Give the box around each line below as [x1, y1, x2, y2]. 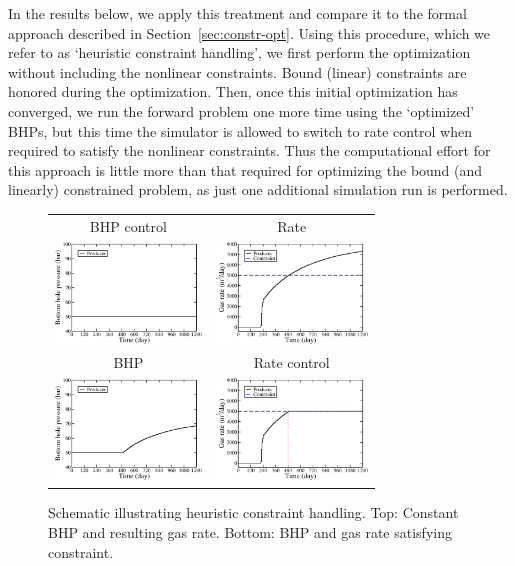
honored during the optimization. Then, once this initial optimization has [8, 81, 458, 102]
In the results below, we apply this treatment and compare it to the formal [8, 3, 467, 23]
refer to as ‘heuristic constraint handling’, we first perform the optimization [8, 42, 471, 63]
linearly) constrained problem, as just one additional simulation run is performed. [8, 179, 508, 200]
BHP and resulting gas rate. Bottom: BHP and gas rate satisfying [48, 522, 452, 542]
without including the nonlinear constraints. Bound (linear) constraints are [8, 61, 467, 82]
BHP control [89, 215, 167, 236]
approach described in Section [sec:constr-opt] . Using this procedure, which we [8, 22, 491, 43]
